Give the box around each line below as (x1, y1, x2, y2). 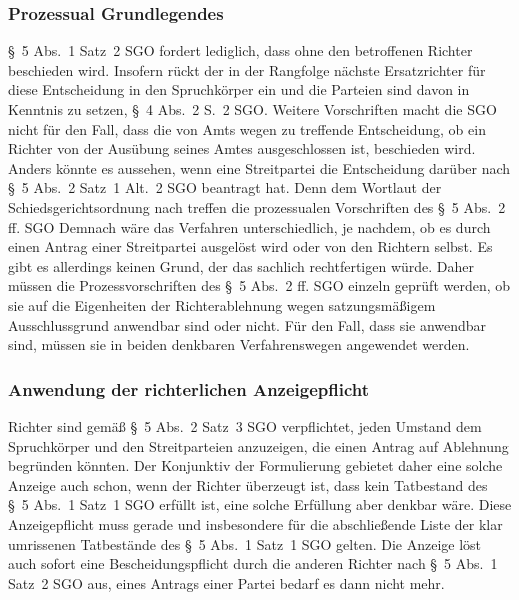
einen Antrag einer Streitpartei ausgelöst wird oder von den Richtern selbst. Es (8, 236, 493, 257)
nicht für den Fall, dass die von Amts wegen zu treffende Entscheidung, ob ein (8, 118, 486, 139)
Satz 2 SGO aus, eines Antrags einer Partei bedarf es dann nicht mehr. (8, 572, 445, 593)
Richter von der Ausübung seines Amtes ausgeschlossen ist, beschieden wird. (8, 138, 476, 159)
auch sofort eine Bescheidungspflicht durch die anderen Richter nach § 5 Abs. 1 (8, 553, 498, 574)
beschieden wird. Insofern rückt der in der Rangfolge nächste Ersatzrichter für (8, 59, 486, 80)
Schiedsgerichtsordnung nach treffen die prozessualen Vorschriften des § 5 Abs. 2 (8, 196, 506, 217)
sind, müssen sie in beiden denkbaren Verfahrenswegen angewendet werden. (8, 334, 470, 355)
